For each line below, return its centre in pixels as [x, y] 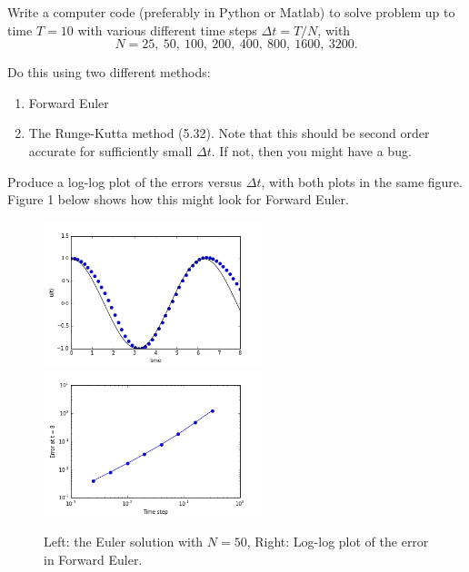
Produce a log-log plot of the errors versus [125, 181]
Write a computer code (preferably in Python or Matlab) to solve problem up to [231, 12]
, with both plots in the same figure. [362, 181]
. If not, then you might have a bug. [311, 150]
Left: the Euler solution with [124, 541]
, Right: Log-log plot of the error [338, 541]
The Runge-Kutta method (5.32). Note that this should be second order [229, 133]
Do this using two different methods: [109, 72]
